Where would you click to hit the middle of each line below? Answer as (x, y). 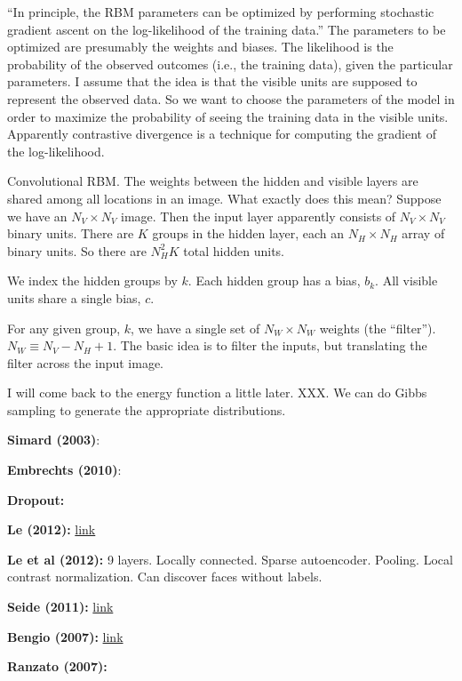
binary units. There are (71, 233)
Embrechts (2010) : (64, 470)
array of (423, 233)
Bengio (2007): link (65, 636)
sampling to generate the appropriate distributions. (147, 409)
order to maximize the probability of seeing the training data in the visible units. (228, 116)
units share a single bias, (74, 297)
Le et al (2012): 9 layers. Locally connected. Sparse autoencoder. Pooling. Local (230, 559)
